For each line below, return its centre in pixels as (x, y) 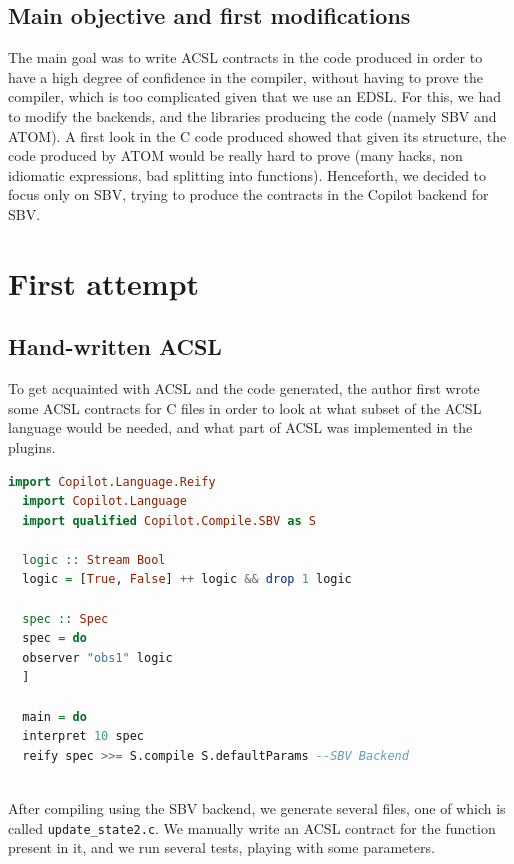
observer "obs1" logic (97, 657)
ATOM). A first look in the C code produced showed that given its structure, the (257, 135)
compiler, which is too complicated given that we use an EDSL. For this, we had (255, 96)
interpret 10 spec (83, 736)
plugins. (32, 446)
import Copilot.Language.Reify (112, 481)
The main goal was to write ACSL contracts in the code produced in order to (245, 57)
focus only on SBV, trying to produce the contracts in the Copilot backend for (248, 194)
